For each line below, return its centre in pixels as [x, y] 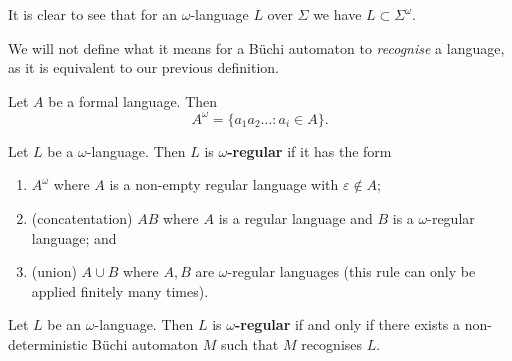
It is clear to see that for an [92, 14]
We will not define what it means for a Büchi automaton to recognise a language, [256, 47]
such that [250, 344]
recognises [332, 344]
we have [337, 14]
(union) [54, 271]
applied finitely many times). [120, 290]
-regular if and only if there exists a [347, 324]
